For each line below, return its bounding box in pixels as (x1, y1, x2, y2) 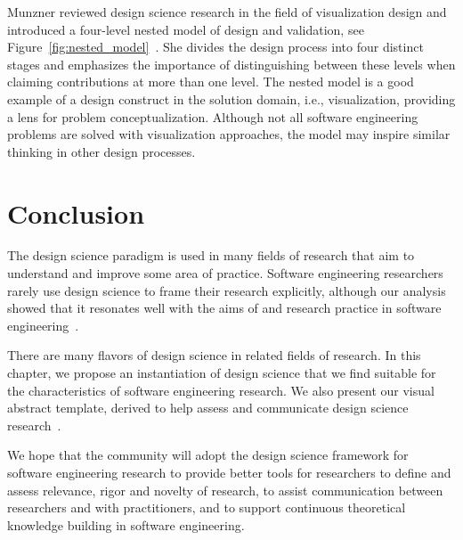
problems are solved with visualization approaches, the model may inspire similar (7, 125, 451, 143)
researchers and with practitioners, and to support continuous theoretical (7, 498, 406, 517)
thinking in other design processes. (7, 142, 196, 160)
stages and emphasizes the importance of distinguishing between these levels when (7, 54, 456, 73)
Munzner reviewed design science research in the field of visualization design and (7, 3, 447, 20)
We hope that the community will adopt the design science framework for (7, 446, 409, 464)
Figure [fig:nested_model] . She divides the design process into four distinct (7, 37, 424, 56)
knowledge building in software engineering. (7, 515, 245, 534)
